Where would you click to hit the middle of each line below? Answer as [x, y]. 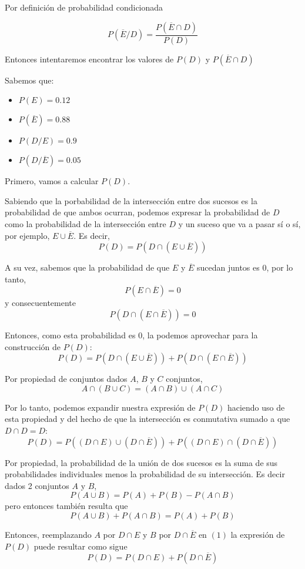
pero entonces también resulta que [66, 506]
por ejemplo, [27, 235]
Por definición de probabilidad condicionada [84, 7]
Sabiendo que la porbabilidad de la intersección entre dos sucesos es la [131, 200]
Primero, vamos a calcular [52, 181]
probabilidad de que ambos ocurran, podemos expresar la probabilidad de [138, 212]
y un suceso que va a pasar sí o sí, [239, 224]
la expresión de [258, 534]
